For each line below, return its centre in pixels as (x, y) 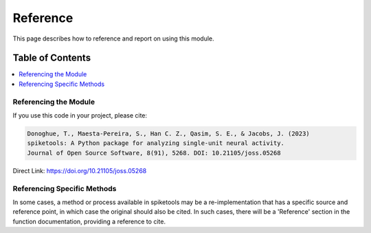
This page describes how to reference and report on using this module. (113, 38)
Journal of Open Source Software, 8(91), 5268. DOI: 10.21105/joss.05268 (154, 153)
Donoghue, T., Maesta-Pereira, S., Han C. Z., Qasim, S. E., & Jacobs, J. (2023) (169, 133)
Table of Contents (52, 58)
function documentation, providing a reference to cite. (89, 221)
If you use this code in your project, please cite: (80, 115)
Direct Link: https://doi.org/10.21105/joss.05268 (80, 170)
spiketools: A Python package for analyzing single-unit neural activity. (156, 143)
